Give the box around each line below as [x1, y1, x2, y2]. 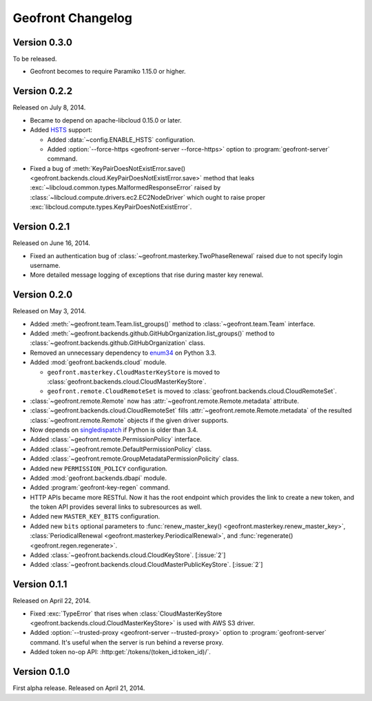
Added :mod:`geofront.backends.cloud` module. [30, 358, 167, 366]
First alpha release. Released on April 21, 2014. [12, 684, 145, 692]
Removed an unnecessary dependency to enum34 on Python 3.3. [30, 348, 216, 357]
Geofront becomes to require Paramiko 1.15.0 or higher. [30, 67, 186, 76]
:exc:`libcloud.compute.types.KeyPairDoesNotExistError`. [30, 203, 192, 211]
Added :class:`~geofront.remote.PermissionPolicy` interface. [30, 435, 203, 443]
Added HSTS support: [30, 126, 93, 134]
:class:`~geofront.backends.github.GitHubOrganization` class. [30, 339, 206, 347]
